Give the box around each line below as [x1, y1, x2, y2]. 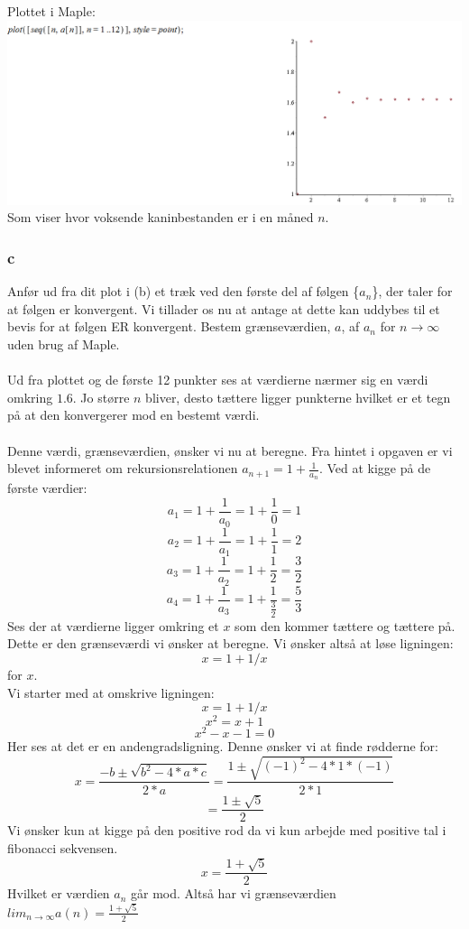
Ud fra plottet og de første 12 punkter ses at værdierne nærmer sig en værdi [7, 370, 428, 389]
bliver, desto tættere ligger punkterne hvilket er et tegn [145, 387, 451, 406]
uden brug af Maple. [7, 335, 120, 354]
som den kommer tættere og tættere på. [234, 616, 455, 635]
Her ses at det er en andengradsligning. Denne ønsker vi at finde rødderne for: [7, 737, 438, 756]
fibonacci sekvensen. [7, 838, 118, 857]
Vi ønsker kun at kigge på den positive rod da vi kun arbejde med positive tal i [7, 821, 446, 840]
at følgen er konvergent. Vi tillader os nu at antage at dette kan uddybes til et [7, 299, 440, 318]
